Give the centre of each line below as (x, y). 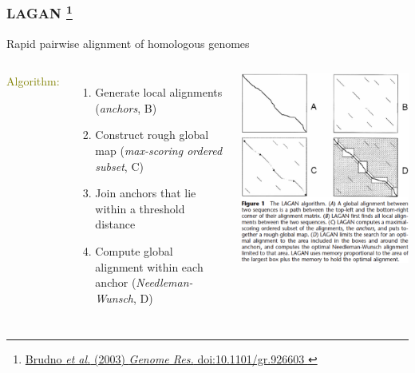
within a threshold (140, 208)
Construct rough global (152, 135)
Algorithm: (33, 81)
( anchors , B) (126, 107)
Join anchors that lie (146, 193)
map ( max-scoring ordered (159, 151)
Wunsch (114, 298)
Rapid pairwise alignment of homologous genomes (128, 43)
